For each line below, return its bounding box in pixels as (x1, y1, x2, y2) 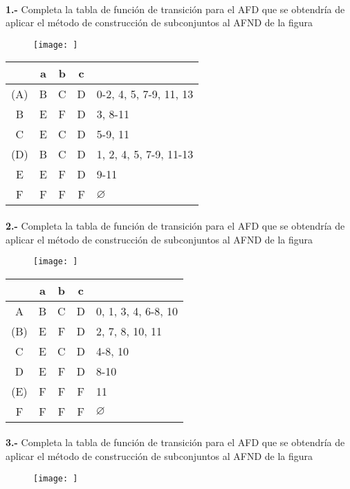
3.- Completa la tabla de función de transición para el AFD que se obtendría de (6, 435, 345, 450)
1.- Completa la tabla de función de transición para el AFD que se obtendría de (6, 1, 345, 16)
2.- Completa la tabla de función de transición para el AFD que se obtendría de (6, 219, 345, 233)
